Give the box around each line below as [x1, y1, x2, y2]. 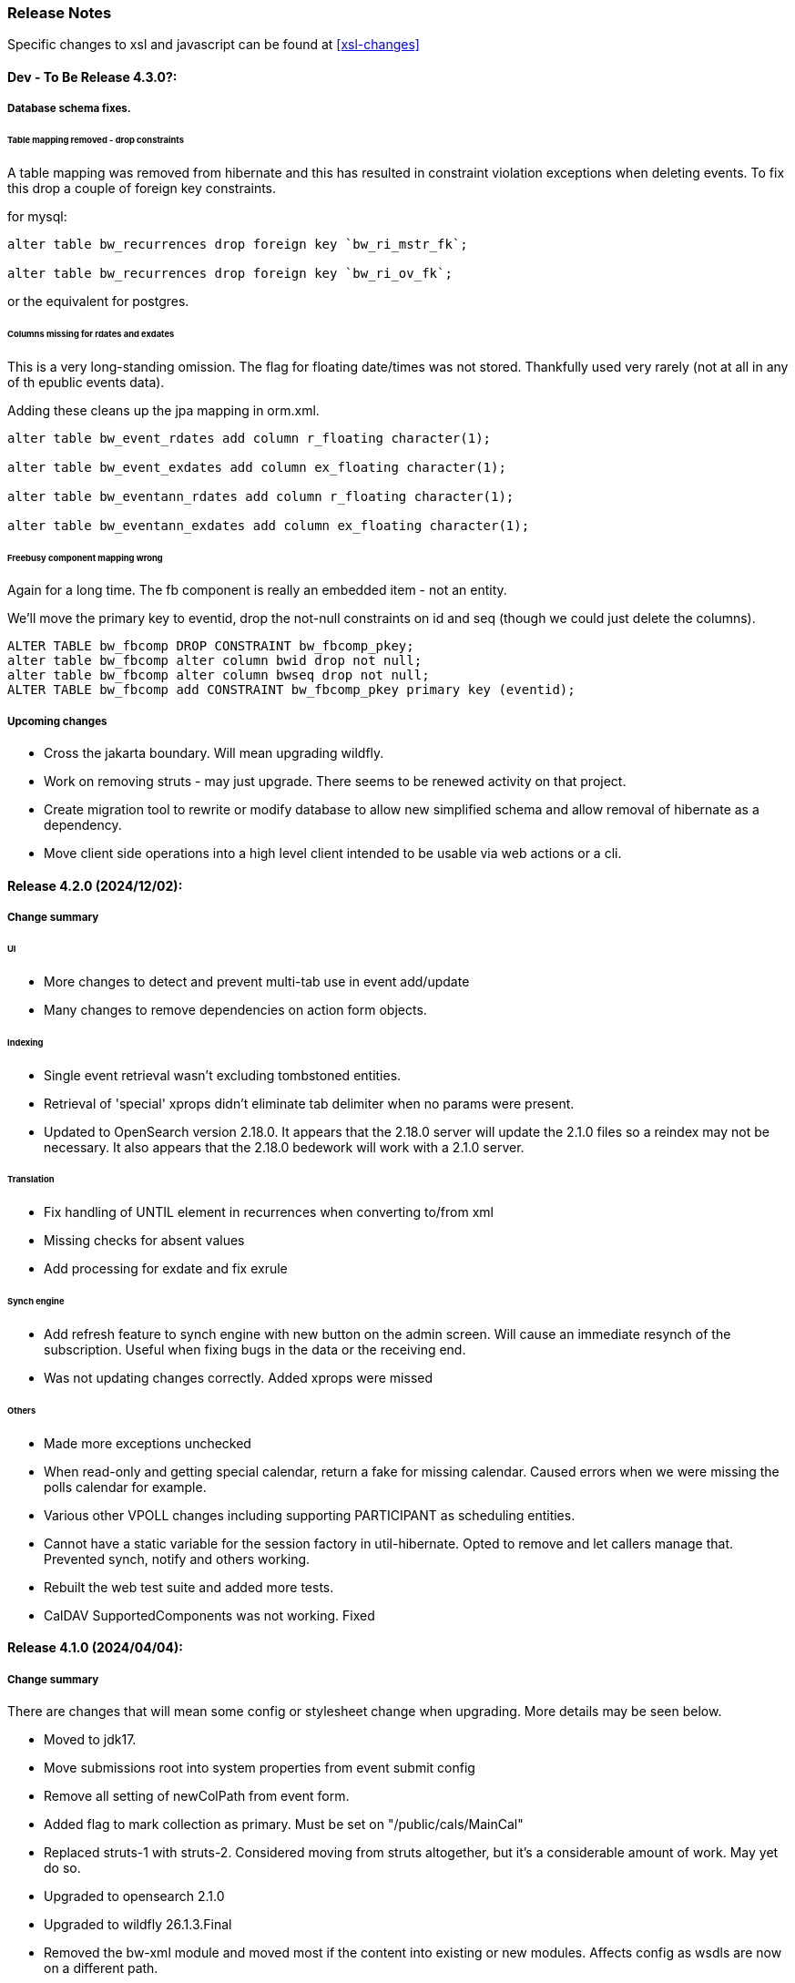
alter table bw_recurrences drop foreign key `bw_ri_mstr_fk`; [7, 237, 468, 252]
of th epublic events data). [7, 373, 165, 390]
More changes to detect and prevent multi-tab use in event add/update [44, 973, 470, 989]
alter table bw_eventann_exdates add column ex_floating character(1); [7, 517, 530, 533]
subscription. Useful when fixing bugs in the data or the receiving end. [44, 1341, 466, 1357]
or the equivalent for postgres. [7, 293, 189, 310]
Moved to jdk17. [44, 1732, 137, 1748]
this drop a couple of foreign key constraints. [7, 180, 277, 197]
